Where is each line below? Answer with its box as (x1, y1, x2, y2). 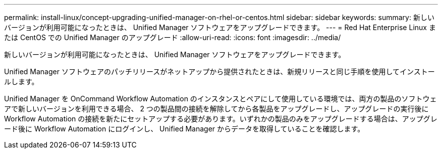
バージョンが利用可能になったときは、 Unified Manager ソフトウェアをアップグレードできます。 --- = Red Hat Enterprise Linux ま (4, 23, 436, 32)
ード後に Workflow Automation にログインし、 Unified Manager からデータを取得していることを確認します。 (4, 124, 365, 133)
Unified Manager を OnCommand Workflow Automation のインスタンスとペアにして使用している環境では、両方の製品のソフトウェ (4, 94, 437, 103)
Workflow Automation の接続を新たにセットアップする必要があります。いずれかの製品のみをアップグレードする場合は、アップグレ (4, 114, 437, 123)
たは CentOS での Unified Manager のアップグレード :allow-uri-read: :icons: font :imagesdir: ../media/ (4, 33, 341, 42)
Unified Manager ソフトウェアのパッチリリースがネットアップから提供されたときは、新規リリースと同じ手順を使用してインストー (4, 67, 435, 76)
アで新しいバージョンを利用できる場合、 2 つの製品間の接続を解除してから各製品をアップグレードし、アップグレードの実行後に (4, 104, 429, 113)
